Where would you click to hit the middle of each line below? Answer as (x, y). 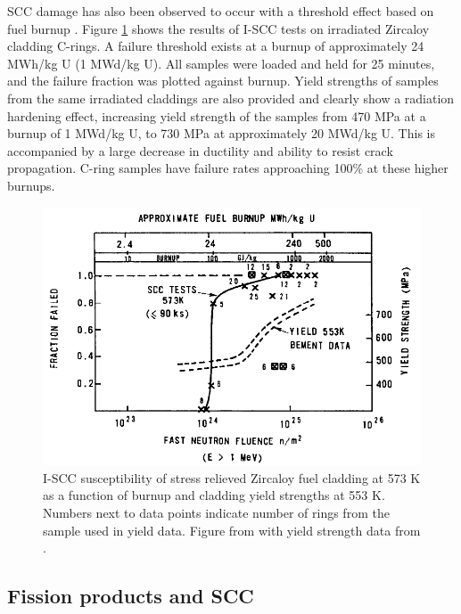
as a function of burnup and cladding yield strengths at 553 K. (214, 495)
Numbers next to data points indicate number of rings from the (216, 512)
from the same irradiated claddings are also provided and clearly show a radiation (231, 98)
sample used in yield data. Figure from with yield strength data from (232, 530)
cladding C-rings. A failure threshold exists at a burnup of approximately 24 (216, 46)
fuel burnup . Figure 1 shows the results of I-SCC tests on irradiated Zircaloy (218, 28)
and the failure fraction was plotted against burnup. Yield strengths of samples (223, 81)
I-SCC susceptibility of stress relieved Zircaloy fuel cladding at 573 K (232, 477)
